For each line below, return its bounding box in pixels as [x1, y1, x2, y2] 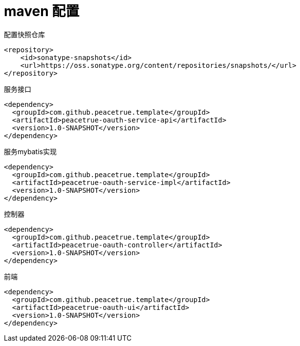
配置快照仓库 [4, 30, 45, 39]
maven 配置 [4, 3, 80, 20]
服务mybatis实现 [4, 147, 57, 156]
